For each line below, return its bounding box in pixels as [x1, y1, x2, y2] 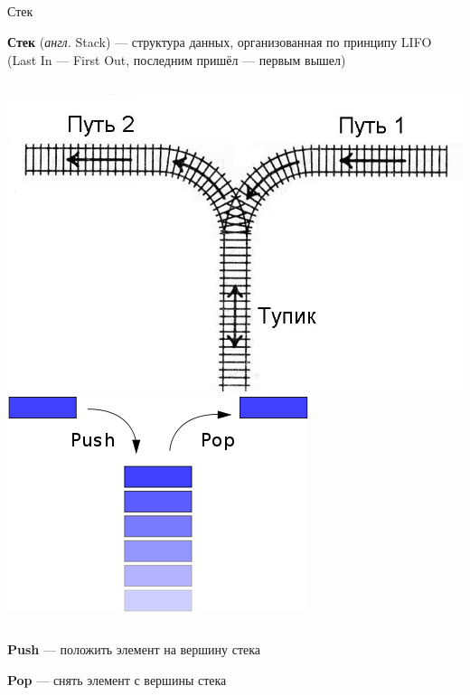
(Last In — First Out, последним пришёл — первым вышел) [7, 50, 346, 69]
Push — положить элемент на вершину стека [7, 640, 261, 659]
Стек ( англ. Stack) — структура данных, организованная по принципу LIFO [7, 32, 432, 51]
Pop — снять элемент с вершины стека [7, 670, 227, 689]
